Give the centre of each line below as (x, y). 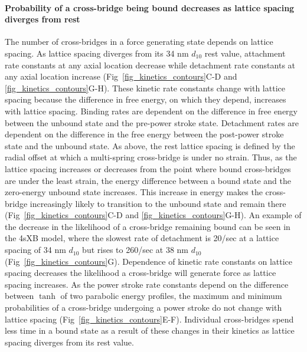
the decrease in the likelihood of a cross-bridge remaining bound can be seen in (148, 226)
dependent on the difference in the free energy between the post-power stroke (144, 134)
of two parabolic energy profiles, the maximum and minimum (171, 296)
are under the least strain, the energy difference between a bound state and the (148, 180)
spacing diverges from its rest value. (69, 342)
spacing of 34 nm (35, 250)
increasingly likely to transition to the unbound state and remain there (158, 203)
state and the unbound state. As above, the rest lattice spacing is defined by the (150, 145)
